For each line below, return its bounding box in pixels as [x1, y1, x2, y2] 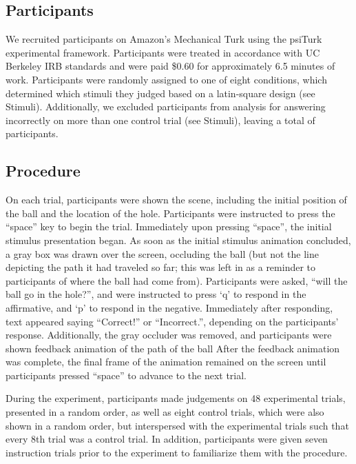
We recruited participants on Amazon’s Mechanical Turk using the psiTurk [6, 32, 322, 46]
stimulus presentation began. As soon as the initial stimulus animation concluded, [6, 232, 351, 247]
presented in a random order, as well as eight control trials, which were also [6, 405, 324, 419]
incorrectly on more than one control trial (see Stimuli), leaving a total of [6, 112, 315, 127]
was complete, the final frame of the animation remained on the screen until [6, 354, 326, 369]
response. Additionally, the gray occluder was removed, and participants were [6, 327, 332, 342]
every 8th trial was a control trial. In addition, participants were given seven [6, 432, 328, 446]
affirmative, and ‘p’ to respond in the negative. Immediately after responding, [6, 300, 333, 314]
